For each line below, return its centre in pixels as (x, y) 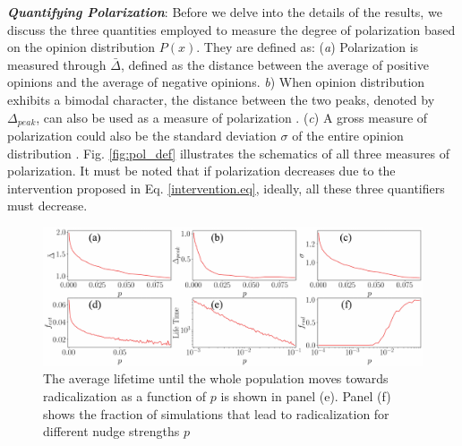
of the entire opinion (348, 136)
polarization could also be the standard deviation (142, 136)
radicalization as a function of (125, 396)
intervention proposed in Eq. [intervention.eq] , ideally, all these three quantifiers (226, 188)
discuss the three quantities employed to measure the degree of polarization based (231, 29)
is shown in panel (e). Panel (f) (306, 396)
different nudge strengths (111, 431)
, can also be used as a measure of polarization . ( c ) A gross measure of (232, 117)
